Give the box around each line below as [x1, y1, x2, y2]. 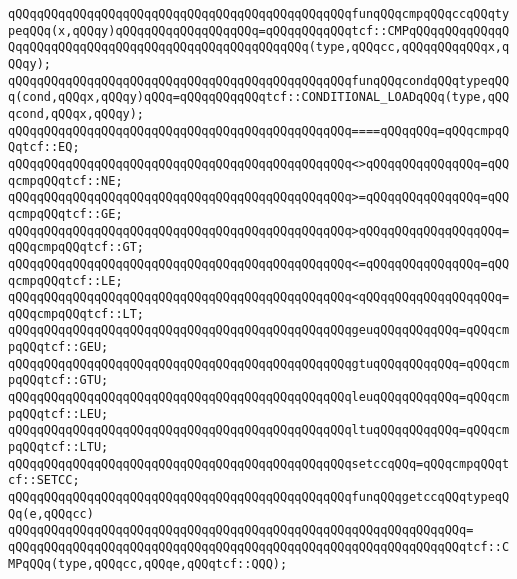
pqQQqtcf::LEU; [8, 406, 109, 421]
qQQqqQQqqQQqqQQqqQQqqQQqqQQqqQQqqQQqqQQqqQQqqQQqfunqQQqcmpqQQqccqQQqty [8, 7, 510, 21]
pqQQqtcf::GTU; [8, 373, 109, 388]
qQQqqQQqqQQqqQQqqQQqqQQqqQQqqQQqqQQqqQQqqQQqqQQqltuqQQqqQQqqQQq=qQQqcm [8, 423, 510, 438]
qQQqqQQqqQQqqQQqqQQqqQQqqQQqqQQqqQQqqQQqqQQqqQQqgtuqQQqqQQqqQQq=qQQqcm [8, 356, 510, 371]
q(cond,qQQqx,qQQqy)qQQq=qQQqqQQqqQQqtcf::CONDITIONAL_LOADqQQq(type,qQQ [8, 90, 510, 105]
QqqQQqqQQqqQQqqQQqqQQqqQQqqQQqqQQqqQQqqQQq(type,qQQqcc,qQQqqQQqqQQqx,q [8, 40, 510, 55]
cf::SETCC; [8, 473, 80, 488]
